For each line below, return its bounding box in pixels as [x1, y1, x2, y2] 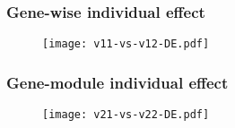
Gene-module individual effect [6, 71, 229, 93]
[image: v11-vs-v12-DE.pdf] [42, 38, 210, 51]
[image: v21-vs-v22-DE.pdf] [42, 108, 210, 122]
